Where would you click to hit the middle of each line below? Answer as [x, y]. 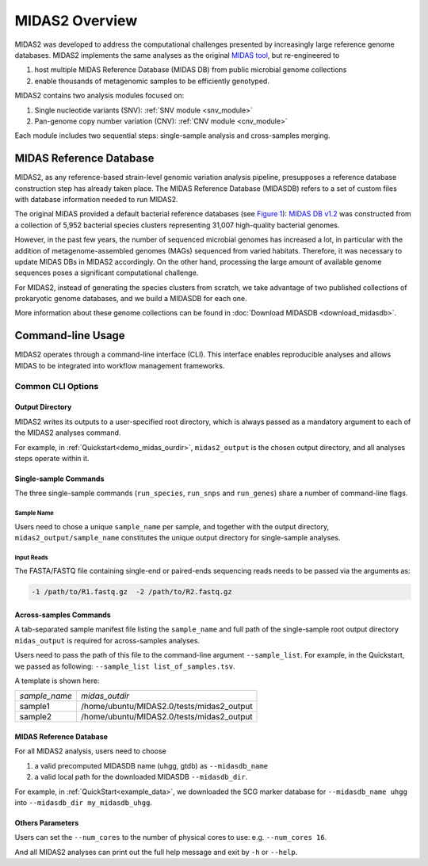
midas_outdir [105, 696]
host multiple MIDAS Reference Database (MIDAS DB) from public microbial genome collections [191, 70]
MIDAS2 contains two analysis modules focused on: [99, 96]
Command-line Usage [70, 336]
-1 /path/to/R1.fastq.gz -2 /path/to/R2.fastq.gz [132, 592]
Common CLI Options [57, 386]
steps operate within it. [52, 458]
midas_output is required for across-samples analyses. [107, 640]
